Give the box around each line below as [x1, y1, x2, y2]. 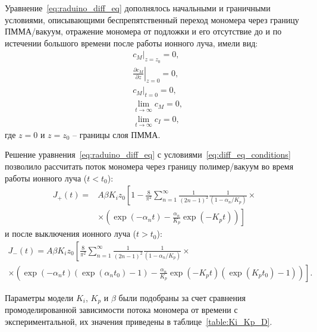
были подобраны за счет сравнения [118, 291, 246, 303]
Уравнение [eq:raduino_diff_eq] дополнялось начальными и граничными [5, 2, 271, 14]
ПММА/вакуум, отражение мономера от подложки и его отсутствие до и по [5, 25, 282, 37]
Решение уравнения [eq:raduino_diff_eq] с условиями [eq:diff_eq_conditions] [5, 148, 291, 161]
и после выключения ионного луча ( [5, 227, 137, 240]
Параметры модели [5, 291, 74, 303]
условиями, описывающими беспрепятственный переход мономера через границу [5, 13, 299, 26]
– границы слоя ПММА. [73, 128, 161, 140]
